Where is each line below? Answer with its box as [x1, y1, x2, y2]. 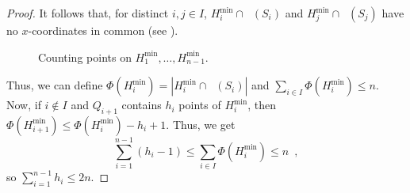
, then [247, 96, 276, 113]
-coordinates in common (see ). [28, 22, 178, 38]
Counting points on [38, 48, 132, 65]
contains [121, 96, 162, 113]
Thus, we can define [6, 77, 103, 93]
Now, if [6, 96, 41, 113]
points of [178, 96, 221, 113]
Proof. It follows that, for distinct [6, 5, 169, 21]
